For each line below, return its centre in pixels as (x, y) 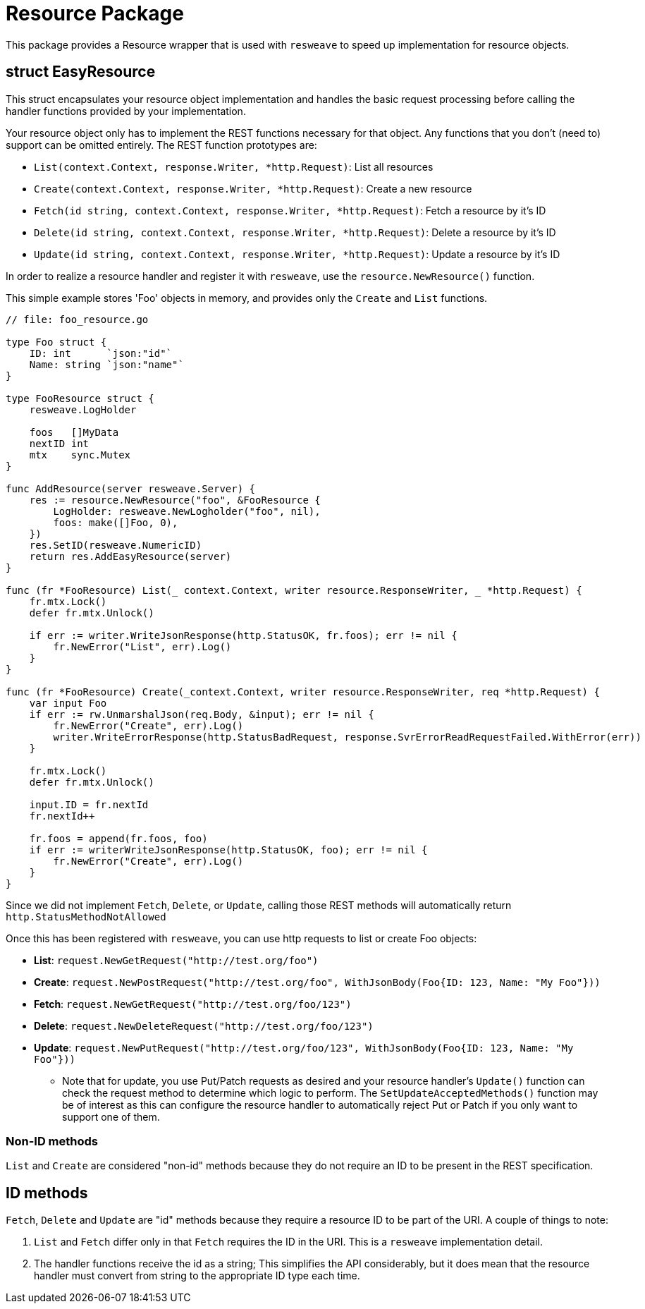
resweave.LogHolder (83, 409)
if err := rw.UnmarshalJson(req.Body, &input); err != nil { (202, 714)
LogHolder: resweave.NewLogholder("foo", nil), (187, 511)
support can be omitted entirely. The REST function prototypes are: (161, 145)
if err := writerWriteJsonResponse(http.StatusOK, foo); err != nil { (228, 850)
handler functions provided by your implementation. (126, 111)
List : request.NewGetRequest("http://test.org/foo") (176, 960)
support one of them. (111, 1116)
